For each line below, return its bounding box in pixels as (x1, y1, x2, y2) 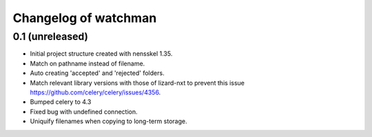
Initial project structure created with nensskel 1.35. (30, 50, 173, 58)
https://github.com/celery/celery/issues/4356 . (30, 88, 161, 96)
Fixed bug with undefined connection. (30, 107, 138, 116)
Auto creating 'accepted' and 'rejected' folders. (30, 69, 165, 77)
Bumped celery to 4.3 (30, 98, 92, 106)
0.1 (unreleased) (12, 30, 89, 43)
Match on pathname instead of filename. (30, 59, 145, 67)
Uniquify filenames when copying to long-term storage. (30, 117, 187, 125)
